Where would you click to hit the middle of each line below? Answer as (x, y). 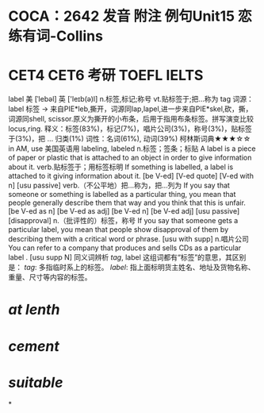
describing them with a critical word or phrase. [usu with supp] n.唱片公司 (129, 239)
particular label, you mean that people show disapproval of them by (118, 230)
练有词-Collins (55, 36)
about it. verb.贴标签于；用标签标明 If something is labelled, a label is (121, 167)
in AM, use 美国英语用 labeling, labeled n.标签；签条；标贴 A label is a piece (132, 149)
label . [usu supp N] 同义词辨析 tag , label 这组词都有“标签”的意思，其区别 (127, 257)
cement (34, 346)
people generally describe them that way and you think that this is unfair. (127, 203)
